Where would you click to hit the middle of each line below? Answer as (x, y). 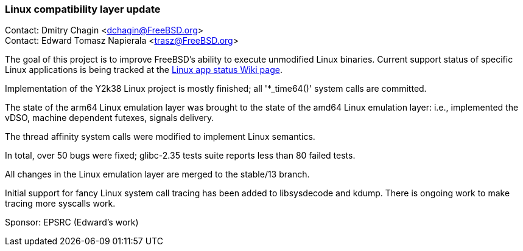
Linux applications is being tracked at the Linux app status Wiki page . (144, 70)
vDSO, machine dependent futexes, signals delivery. (110, 118)
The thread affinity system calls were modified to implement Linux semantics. (160, 137)
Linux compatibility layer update (83, 9)
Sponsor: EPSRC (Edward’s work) (72, 222)
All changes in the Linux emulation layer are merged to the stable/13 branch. (157, 174)
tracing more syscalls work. (60, 204)
